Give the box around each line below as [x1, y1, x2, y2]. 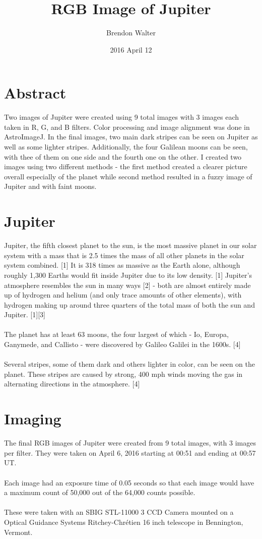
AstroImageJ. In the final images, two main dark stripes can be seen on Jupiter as [4, 131, 258, 142]
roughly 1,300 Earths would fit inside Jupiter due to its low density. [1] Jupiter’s [4, 269, 252, 280]
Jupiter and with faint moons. [4, 181, 97, 191]
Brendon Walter [106, 27, 156, 38]
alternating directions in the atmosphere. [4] [4, 378, 140, 389]
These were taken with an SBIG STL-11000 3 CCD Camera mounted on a [4, 507, 234, 517]
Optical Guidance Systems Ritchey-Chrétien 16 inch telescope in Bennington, [4, 516, 243, 527]
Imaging [4, 408, 61, 429]
